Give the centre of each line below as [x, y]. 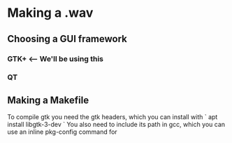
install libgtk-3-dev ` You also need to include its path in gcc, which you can [116, 125]
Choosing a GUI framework [67, 39]
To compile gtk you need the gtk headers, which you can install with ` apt [113, 117]
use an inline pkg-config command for [62, 132]
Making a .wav [50, 13]
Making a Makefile [48, 100]
